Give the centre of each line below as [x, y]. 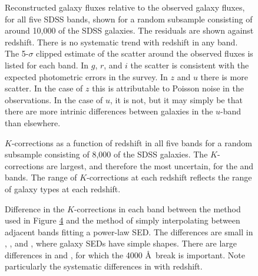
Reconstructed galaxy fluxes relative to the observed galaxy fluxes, [125, 7]
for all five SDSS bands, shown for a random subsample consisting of [129, 19]
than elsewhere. [33, 122]
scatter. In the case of [44, 88]
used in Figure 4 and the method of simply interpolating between [123, 220]
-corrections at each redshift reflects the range [169, 177]
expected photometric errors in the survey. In [86, 76]
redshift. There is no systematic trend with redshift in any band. [121, 42]
